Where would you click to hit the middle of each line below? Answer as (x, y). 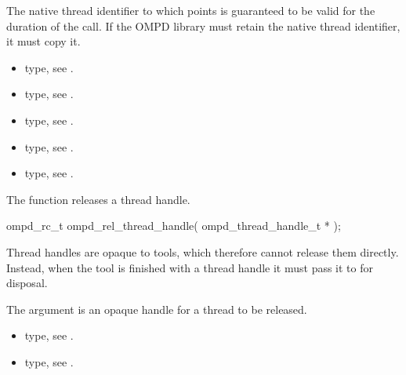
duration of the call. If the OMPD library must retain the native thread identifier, (203, 25)
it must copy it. (43, 41)
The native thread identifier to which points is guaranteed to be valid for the (191, 10)
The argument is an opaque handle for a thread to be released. (157, 309)
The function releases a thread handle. (98, 199)
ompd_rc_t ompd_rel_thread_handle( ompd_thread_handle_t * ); (174, 226)
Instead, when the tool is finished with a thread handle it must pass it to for (190, 267)
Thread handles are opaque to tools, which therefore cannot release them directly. (203, 251)
